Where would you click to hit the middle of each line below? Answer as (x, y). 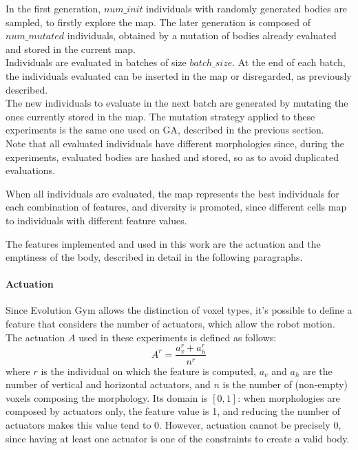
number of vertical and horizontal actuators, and (108, 384)
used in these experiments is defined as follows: (178, 337)
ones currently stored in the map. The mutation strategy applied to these (160, 116)
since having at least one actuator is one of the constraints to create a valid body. (178, 438)
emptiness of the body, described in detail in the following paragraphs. (154, 257)
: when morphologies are (289, 397)
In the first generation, (53, 8)
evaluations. (31, 170)
